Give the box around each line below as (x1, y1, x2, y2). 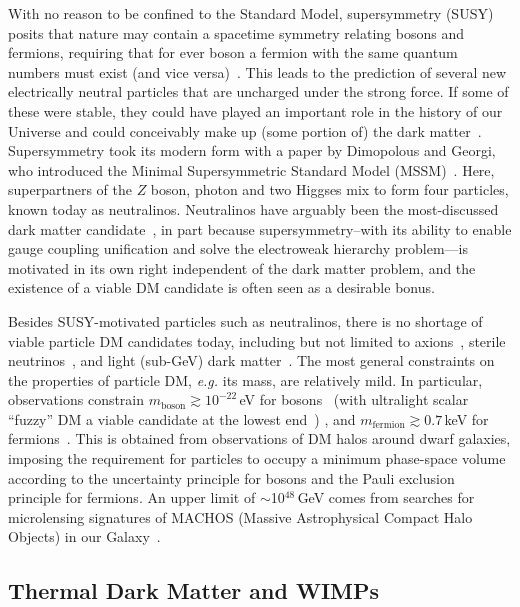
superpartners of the (8, 179, 132, 200)
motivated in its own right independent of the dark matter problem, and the (8, 257, 476, 278)
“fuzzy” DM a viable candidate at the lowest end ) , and (8, 408, 356, 429)
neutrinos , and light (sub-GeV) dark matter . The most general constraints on (8, 350, 495, 371)
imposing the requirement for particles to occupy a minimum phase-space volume (8, 448, 506, 469)
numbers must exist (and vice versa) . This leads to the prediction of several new (8, 61, 507, 82)
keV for (444, 408, 489, 429)
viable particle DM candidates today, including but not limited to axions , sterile (8, 330, 506, 351)
